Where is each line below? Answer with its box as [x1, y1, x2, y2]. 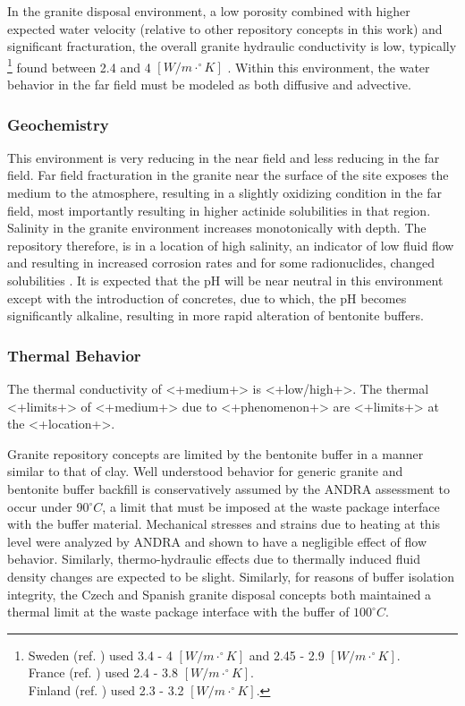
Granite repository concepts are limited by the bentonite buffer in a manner [7, 444, 424, 463]
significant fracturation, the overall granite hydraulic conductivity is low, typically [7, 37, 457, 55]
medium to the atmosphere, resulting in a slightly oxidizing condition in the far [7, 183, 443, 202]
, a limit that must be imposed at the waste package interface [102, 497, 440, 515]
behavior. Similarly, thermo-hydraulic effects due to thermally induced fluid [7, 549, 420, 568]
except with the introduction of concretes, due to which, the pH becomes [7, 288, 407, 307]
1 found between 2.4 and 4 [7, 55, 151, 76]
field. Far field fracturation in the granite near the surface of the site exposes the [7, 166, 449, 184]
